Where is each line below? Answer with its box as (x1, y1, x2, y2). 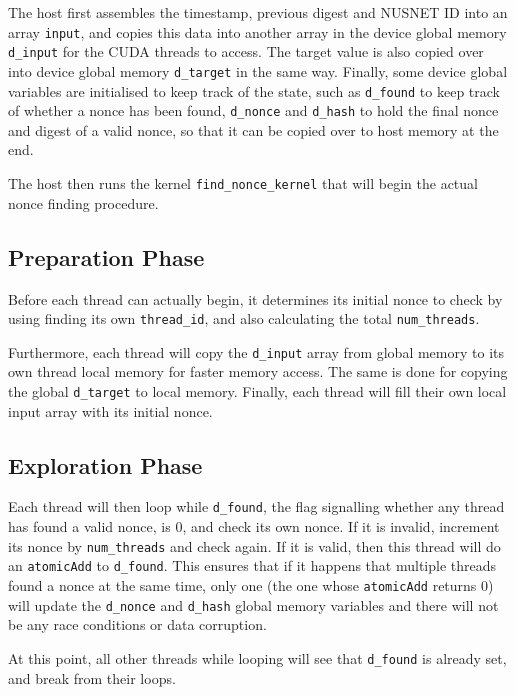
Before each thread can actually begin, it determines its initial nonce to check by (8, 288, 503, 309)
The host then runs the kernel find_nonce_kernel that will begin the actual (8, 173, 478, 194)
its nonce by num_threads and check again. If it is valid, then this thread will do (8, 535, 501, 556)
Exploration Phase (8, 449, 203, 480)
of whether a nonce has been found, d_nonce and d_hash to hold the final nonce (8, 100, 499, 121)
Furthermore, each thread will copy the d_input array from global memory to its (8, 341, 504, 362)
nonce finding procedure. (8, 192, 159, 213)
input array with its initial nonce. (8, 400, 213, 421)
